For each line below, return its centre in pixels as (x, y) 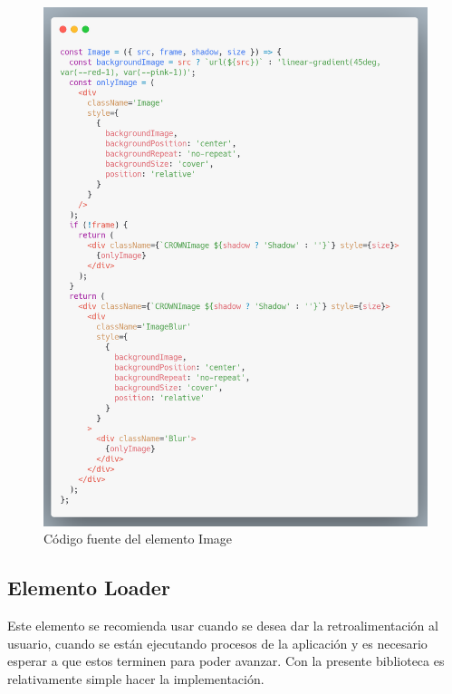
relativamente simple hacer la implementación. (136, 678)
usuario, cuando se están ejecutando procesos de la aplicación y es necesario (217, 643)
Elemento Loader (89, 588)
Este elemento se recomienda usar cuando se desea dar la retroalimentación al (223, 626)
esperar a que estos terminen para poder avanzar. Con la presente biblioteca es (226, 661)
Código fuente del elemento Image (138, 539)
